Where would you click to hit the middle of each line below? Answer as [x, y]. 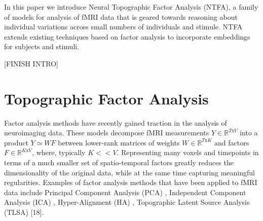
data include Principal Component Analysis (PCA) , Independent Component [125, 192]
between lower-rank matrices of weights [119, 142]
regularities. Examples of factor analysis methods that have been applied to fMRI [131, 182]
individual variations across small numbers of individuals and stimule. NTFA [123, 27]
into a [249, 133]
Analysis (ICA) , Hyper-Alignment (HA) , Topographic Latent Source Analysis [127, 202]
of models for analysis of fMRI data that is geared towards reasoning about [121, 16]
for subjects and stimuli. [42, 46]
